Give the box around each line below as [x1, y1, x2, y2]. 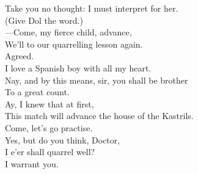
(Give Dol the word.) [5, 13, 83, 26]
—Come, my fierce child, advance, [5, 26, 132, 38]
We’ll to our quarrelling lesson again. [5, 37, 143, 50]
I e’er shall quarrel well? [5, 145, 95, 158]
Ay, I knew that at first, [5, 97, 94, 110]
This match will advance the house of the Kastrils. [5, 109, 194, 122]
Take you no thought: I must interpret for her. [5, 2, 178, 14]
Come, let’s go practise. [5, 121, 93, 134]
